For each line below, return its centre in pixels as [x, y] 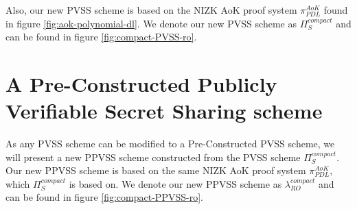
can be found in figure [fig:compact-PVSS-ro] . [101, 37]
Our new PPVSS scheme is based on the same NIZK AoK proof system [156, 170]
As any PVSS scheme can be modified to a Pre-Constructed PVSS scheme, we [170, 144]
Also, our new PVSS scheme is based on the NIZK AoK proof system [151, 10]
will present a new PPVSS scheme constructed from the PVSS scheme [153, 157]
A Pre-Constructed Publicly [141, 83]
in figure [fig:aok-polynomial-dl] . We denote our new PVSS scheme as [151, 23]
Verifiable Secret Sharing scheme [164, 111]
